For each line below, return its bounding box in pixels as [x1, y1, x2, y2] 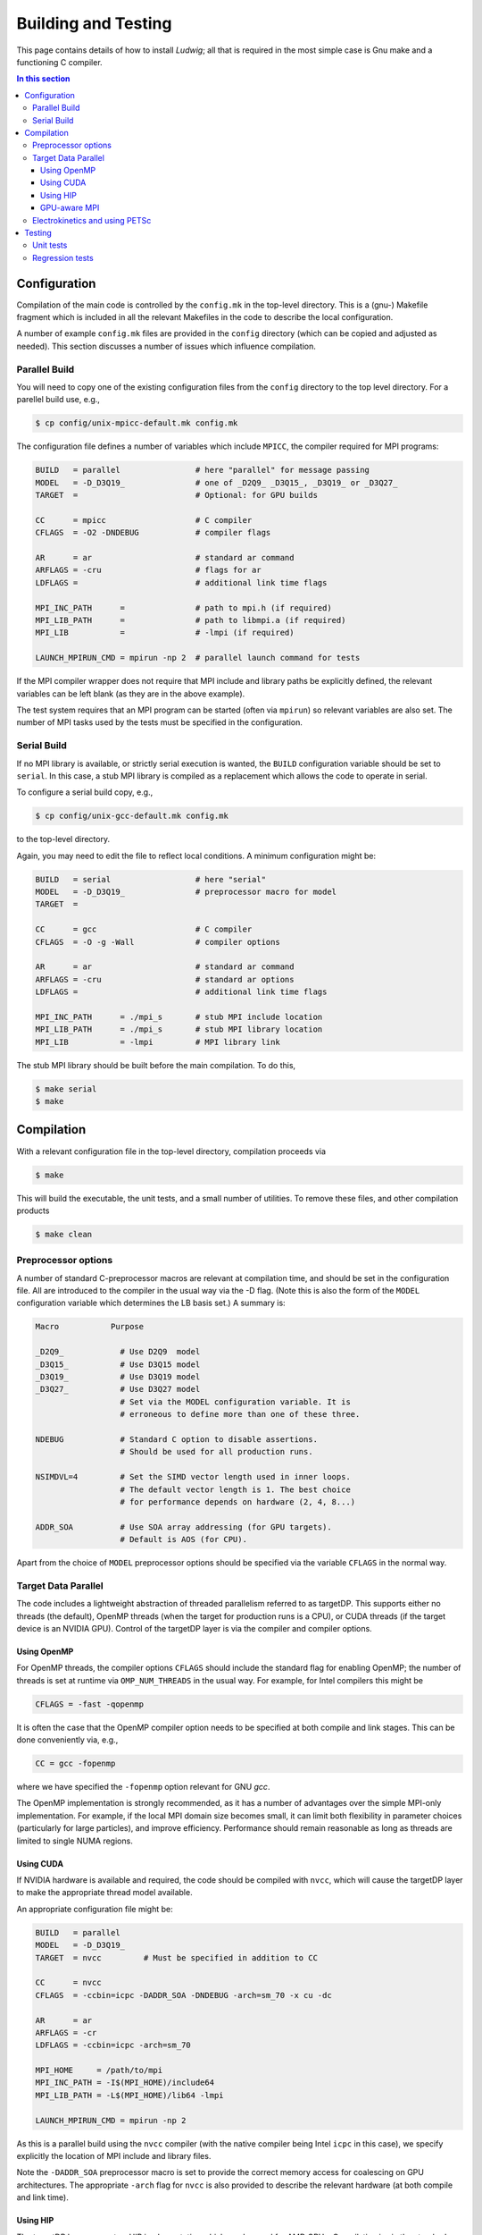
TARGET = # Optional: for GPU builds [35, 490, 319, 501]
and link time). [16, 2192, 69, 2203]
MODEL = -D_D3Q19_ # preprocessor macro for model [35, 887, 337, 898]
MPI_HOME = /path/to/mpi [35, 2065, 163, 2076]
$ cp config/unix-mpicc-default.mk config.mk [35, 418, 238, 428]
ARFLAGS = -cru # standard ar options [35, 974, 295, 984]
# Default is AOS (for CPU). [120, 1534, 247, 1545]
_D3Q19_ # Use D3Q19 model [35, 1371, 201, 1381]
